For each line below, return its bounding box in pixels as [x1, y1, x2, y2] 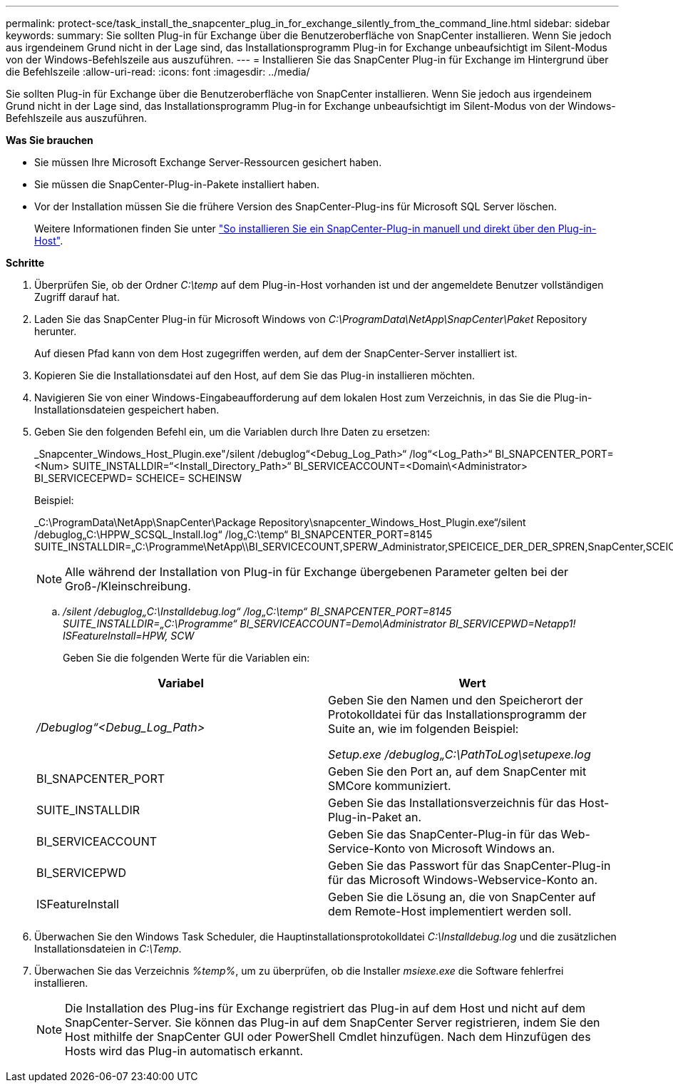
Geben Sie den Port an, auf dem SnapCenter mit [328, 764, 587, 779]
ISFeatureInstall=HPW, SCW [63, 630, 195, 642]
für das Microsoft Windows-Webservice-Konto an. [328, 873, 598, 887]
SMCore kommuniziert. [328, 779, 451, 793]
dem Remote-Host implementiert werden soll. [328, 904, 572, 918]
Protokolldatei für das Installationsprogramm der [328, 707, 587, 722]
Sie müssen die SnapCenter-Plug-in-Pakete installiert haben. [34, 178, 320, 190]
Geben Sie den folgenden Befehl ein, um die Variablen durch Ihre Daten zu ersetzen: [34, 426, 431, 438]
